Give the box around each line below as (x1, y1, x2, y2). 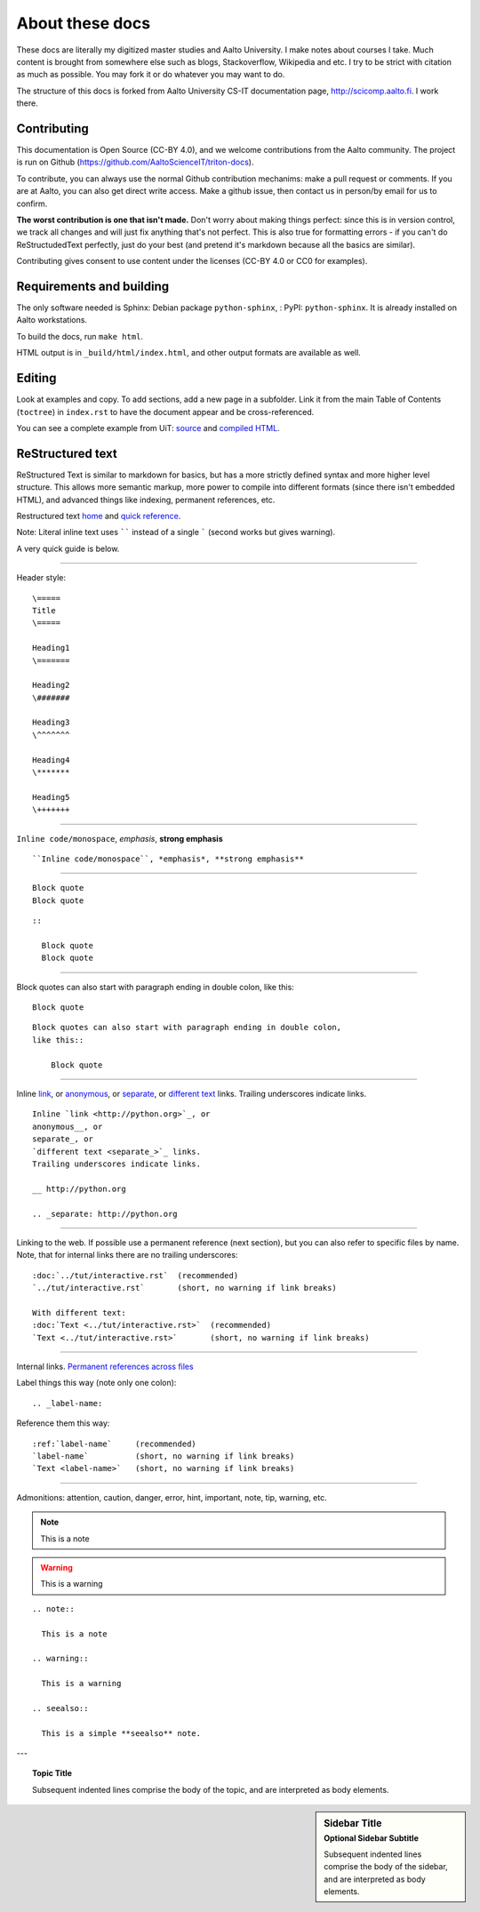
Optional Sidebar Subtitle (324, 1832, 420, 1844)
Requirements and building (16, 278, 170, 293)
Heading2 (32, 680, 70, 691)
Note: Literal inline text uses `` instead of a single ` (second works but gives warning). (16, 527, 336, 538)
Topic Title (32, 1768, 73, 1779)
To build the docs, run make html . (16, 331, 144, 341)
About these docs (16, 13, 151, 33)
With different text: (32, 1308, 126, 1317)
